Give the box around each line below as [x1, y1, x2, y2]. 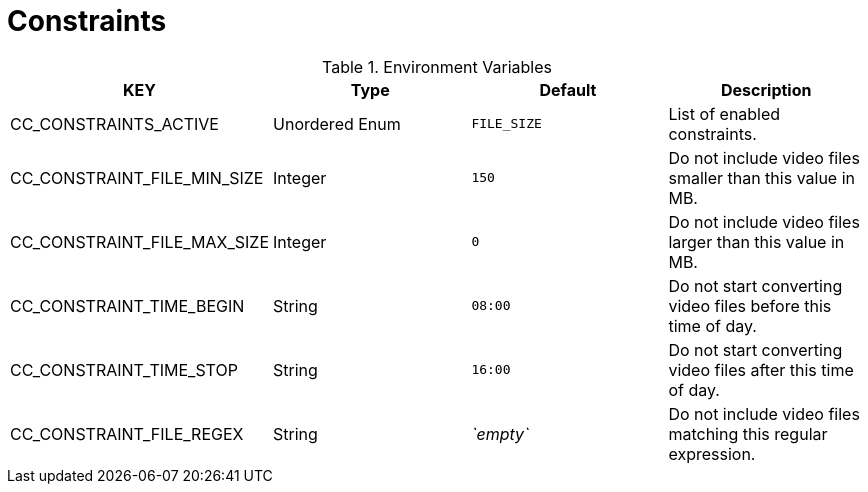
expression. [668, 443, 756, 464]
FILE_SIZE [471, 116, 542, 132]
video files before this [668, 295, 832, 316]
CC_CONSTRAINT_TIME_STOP [10, 359, 238, 380]
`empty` [471, 423, 530, 444]
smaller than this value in [668, 167, 856, 188]
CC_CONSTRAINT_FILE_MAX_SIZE [10, 231, 270, 252]
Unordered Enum [273, 113, 401, 134]
